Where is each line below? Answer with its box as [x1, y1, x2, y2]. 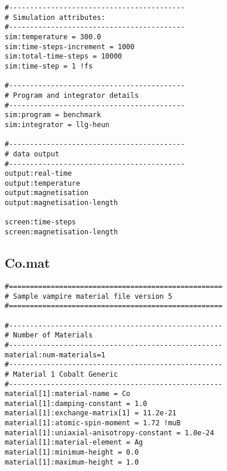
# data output [5, 149, 60, 158]
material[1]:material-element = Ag [5, 438, 143, 447]
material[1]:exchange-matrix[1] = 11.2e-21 [5, 409, 177, 418]
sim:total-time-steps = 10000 [5, 52, 122, 61]
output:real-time [5, 169, 72, 178]
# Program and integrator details [5, 91, 139, 100]
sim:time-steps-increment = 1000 [5, 42, 135, 51]
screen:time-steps [5, 218, 76, 227]
